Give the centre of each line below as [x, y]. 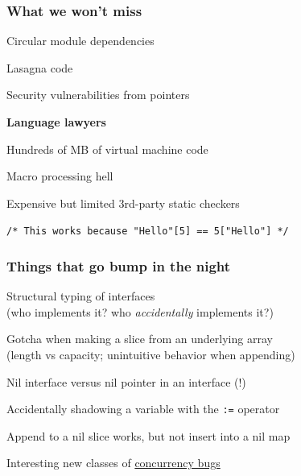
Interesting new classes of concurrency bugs [113, 463]
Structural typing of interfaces [81, 296]
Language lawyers [56, 122]
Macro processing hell [60, 176]
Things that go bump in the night [119, 265]
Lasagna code [40, 67]
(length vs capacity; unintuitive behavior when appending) [151, 355]
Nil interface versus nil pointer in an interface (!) [126, 381]
